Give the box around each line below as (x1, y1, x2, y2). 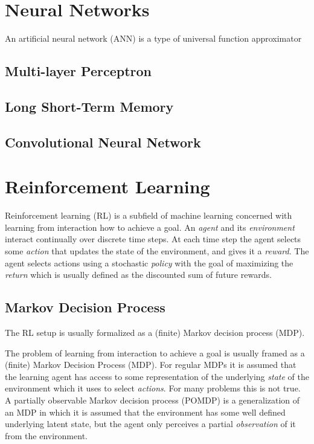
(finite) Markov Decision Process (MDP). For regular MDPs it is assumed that (5, 358, 296, 371)
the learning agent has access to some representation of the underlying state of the (5, 370, 309, 382)
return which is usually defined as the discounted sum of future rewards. (5, 268, 272, 281)
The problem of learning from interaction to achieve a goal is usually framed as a (5, 346, 305, 359)
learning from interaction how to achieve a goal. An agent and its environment (5, 220, 295, 233)
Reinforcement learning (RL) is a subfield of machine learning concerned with (5, 209, 292, 222)
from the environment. (5, 429, 88, 442)
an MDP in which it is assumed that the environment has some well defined (5, 405, 286, 418)
